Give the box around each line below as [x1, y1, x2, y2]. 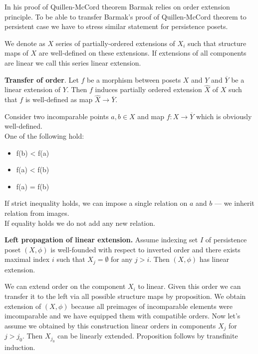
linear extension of [4, 84, 61, 95]
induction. [4, 341, 35, 352]
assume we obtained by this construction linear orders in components [4, 320, 216, 330]
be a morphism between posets [87, 74, 181, 85]
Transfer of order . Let [4, 74, 79, 85]
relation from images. [4, 207, 69, 218]
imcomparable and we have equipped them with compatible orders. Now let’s [4, 310, 241, 321]
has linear [199, 254, 229, 264]
